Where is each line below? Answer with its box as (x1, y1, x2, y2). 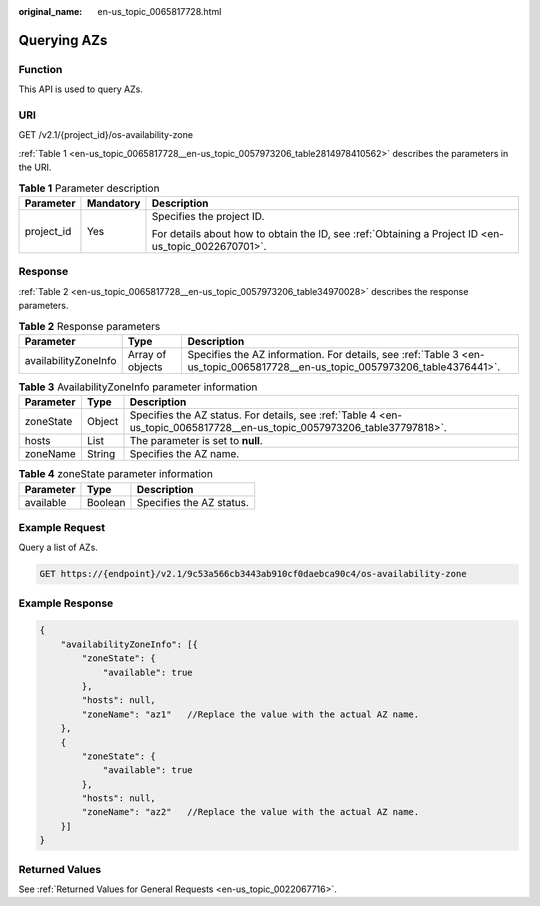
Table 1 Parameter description (18, 181, 160, 195)
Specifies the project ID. (151, 209, 265, 223)
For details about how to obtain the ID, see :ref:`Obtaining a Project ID (151, 226, 479, 240)
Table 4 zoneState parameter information (18, 467, 214, 481)
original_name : (18, 6, 83, 17)
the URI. (18, 161, 52, 174)
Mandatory (86, 196, 141, 210)
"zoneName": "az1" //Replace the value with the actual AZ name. (81, 708, 420, 720)
